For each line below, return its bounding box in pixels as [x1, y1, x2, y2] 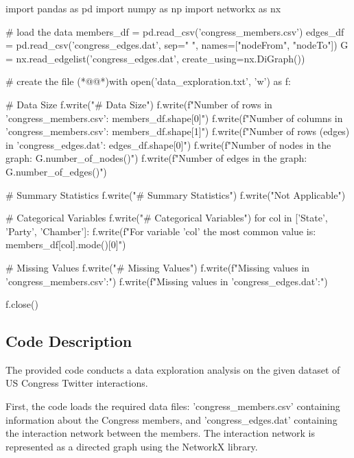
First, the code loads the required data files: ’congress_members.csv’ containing [5, 399, 340, 413]
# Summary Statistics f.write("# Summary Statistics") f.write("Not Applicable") [5, 187, 346, 202]
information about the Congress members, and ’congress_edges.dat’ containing [5, 412, 338, 426]
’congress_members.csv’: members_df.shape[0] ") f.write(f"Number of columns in [5, 110, 343, 125]
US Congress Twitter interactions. [5, 376, 148, 390]
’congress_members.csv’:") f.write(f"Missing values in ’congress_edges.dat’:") [5, 274, 328, 288]
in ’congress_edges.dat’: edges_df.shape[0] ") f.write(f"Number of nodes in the [5, 137, 331, 152]
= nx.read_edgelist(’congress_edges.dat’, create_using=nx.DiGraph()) [5, 51, 305, 65]
